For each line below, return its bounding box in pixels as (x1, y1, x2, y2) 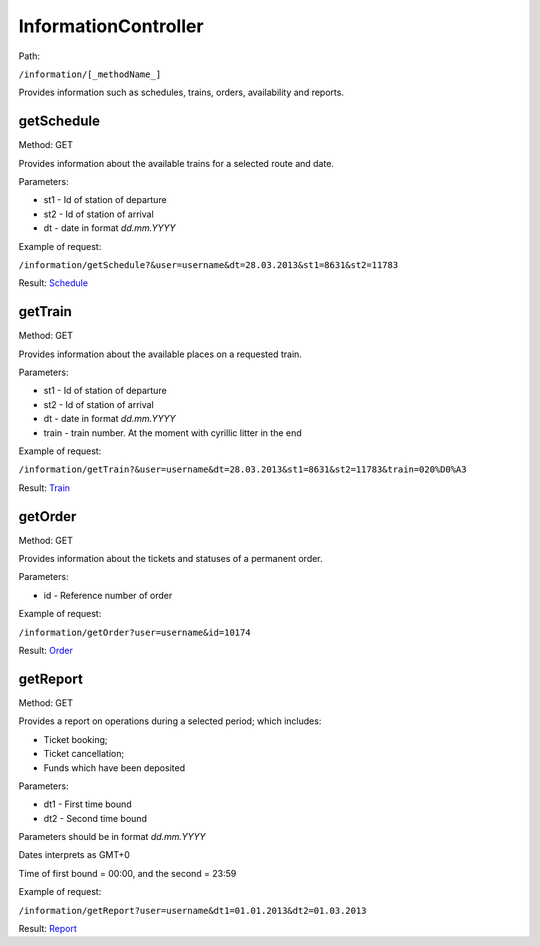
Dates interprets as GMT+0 (18, 849, 130, 861)
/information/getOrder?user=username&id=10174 (18, 626, 251, 638)
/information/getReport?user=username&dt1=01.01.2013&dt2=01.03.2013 (18, 905, 367, 916)
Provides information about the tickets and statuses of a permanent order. (18, 553, 324, 565)
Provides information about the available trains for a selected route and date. (18, 157, 335, 169)
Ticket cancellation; (43, 748, 125, 760)
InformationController (18, 15, 204, 37)
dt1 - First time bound (43, 798, 132, 810)
